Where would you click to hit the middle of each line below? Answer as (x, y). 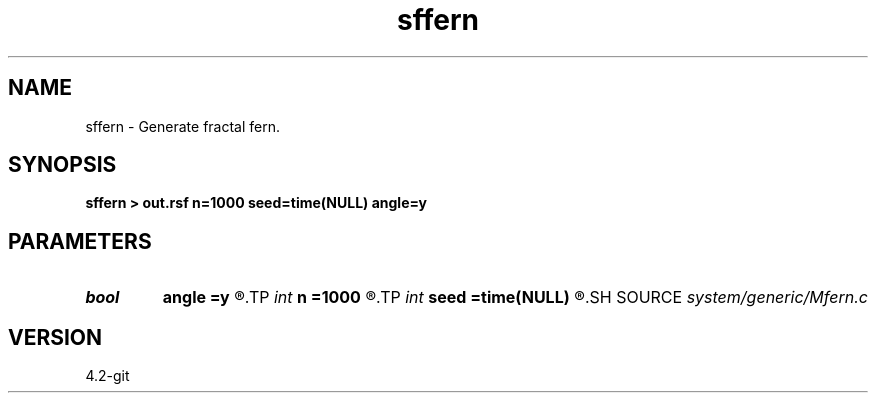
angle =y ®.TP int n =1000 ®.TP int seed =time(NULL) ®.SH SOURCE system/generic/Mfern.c (515, 297)
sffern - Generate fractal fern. (183, 126)
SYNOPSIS (62, 165)
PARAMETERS (80, 241)
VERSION (55, 337)
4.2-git (107, 376)
